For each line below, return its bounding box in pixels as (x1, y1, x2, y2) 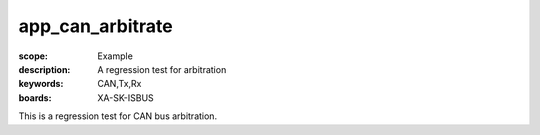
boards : (18, 91, 52, 104)
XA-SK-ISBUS (97, 91, 154, 104)
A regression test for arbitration (97, 63, 227, 75)
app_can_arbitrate (18, 15, 174, 37)
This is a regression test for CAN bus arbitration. (18, 110, 218, 122)
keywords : (18, 78, 64, 90)
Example (97, 50, 134, 62)
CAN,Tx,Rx (97, 78, 142, 90)
